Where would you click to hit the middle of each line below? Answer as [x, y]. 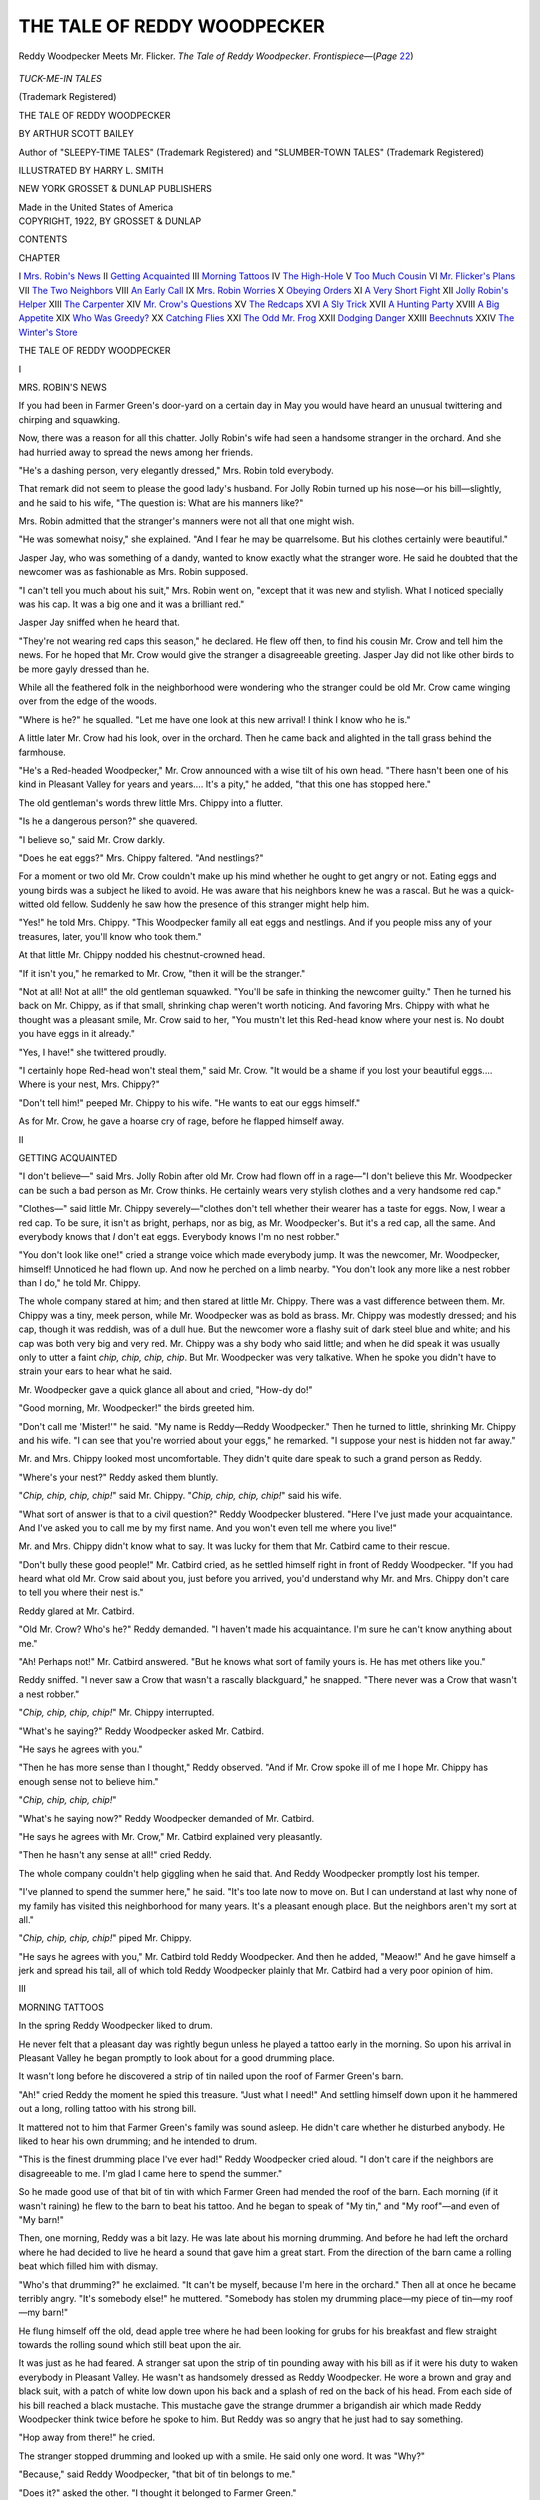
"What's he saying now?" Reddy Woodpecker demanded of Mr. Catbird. [166, 1818]
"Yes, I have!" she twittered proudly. [92, 1052]
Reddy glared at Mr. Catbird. [76, 1611]
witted [31, 904]
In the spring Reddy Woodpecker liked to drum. [116, 2026]
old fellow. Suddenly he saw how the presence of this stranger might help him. [208, 904]
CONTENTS [43, 239]
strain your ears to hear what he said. [95, 1371]
